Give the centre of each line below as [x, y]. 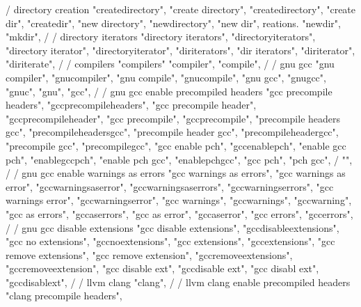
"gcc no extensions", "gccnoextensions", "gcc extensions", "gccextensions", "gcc [170, 241]
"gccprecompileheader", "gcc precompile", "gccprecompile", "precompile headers [173, 118]
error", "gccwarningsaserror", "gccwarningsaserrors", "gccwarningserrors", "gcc [170, 186]
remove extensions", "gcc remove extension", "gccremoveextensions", [149, 254]
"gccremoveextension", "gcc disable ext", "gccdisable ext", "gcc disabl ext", [162, 268]
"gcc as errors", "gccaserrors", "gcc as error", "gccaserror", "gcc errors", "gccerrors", [179, 213]
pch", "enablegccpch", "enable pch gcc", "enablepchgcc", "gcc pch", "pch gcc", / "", [179, 159]
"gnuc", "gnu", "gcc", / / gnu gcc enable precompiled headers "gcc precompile [169, 91]
